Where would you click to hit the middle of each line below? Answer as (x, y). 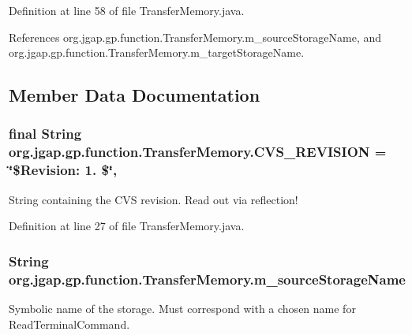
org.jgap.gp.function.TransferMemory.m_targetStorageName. (157, 52)
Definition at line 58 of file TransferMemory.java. (127, 10)
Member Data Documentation (135, 95)
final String (45, 134)
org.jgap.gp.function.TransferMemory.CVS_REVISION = (198, 152)
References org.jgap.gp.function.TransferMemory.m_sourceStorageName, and (195, 37)
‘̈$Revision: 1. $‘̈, (63, 170)
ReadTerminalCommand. (69, 324)
